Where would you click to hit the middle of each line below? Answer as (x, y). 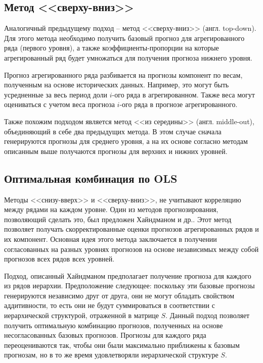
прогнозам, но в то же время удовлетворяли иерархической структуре (111, 355)
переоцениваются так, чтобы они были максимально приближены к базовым (122, 345)
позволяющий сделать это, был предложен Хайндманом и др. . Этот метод (118, 219)
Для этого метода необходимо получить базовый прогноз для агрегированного (124, 38)
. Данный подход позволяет (208, 315)
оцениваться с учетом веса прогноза (59, 104)
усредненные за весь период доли (56, 94)
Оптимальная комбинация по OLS (91, 178)
